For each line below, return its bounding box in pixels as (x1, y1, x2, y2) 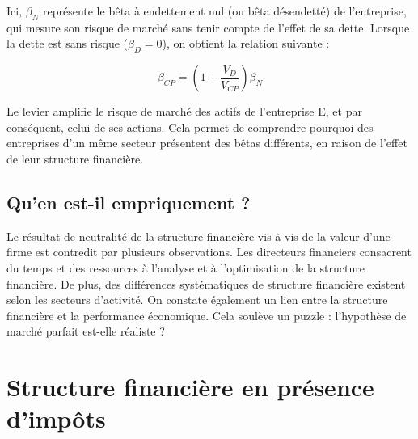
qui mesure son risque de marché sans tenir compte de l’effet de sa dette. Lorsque (6, 19, 410, 36)
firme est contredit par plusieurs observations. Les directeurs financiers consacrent (6, 243, 412, 260)
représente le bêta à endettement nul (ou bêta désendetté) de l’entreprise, (42, 2, 407, 19)
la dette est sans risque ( (6, 35, 129, 52)
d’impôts (6, 402, 106, 435)
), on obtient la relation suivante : (162, 35, 330, 52)
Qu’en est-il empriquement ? (6, 189, 251, 214)
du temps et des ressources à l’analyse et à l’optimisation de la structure (6, 259, 365, 276)
